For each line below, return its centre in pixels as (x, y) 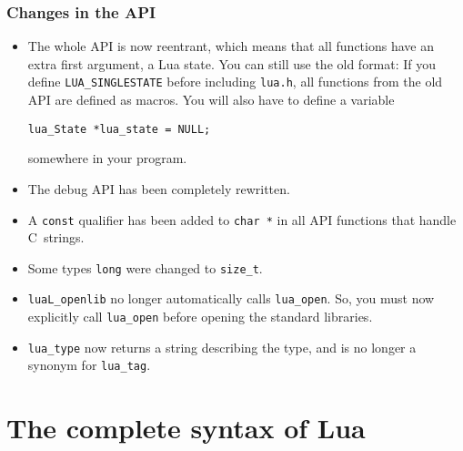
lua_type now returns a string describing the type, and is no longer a (222, 347)
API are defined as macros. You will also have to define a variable (211, 100)
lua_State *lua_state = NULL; (119, 129)
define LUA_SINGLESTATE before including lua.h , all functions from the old (235, 82)
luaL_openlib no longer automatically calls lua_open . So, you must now (231, 298)
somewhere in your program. (107, 158)
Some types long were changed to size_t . (145, 267)
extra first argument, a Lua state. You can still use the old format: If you (232, 63)
